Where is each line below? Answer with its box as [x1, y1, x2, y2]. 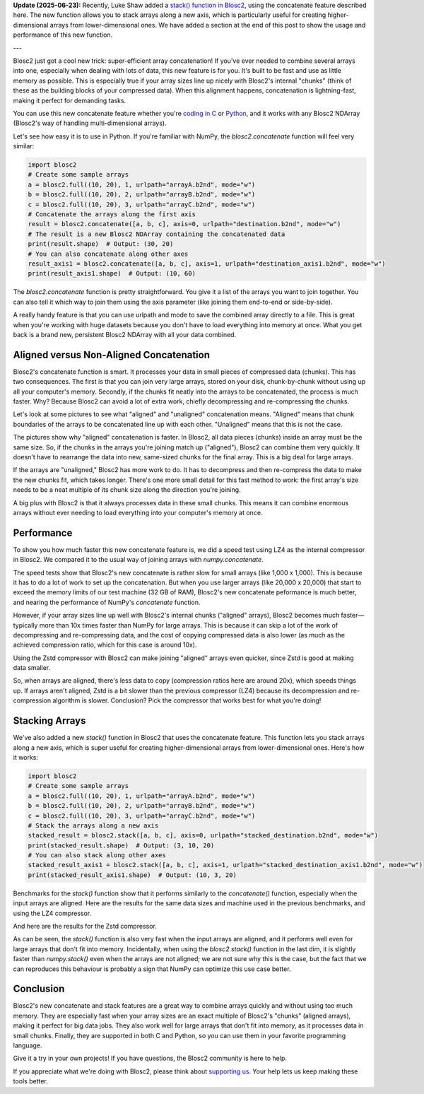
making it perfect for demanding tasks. [13, 96, 126, 105]
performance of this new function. [13, 30, 113, 39]
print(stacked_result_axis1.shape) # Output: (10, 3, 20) [28, 871, 237, 879]
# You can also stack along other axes [28, 852, 166, 859]
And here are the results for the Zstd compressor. [13, 922, 157, 930]
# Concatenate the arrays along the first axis [28, 211, 196, 218]
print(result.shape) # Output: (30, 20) [28, 240, 174, 248]
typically [13, 620, 38, 629]
